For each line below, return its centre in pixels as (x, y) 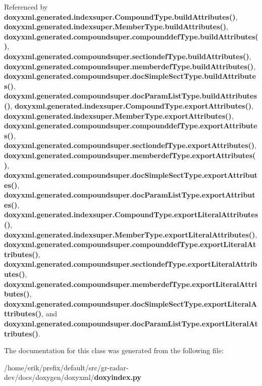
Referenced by (26, 7)
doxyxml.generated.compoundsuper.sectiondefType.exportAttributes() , (130, 145)
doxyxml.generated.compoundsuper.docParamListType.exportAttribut (130, 195)
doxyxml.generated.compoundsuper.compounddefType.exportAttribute (131, 126)
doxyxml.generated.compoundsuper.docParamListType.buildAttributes (130, 96)
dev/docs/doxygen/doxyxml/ (49, 377)
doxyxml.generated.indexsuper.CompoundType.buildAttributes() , (121, 16)
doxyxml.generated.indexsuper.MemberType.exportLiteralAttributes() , (131, 234)
